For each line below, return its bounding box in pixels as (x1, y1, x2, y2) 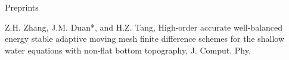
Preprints (5, 1, 39, 13)
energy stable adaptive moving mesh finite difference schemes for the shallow (5, 32, 285, 45)
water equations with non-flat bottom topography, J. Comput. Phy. (5, 44, 251, 56)
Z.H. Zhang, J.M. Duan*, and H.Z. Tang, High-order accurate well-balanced (5, 21, 283, 33)
